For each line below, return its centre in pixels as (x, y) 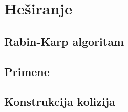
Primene (27, 71)
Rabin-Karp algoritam (64, 41)
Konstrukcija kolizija (60, 101)
